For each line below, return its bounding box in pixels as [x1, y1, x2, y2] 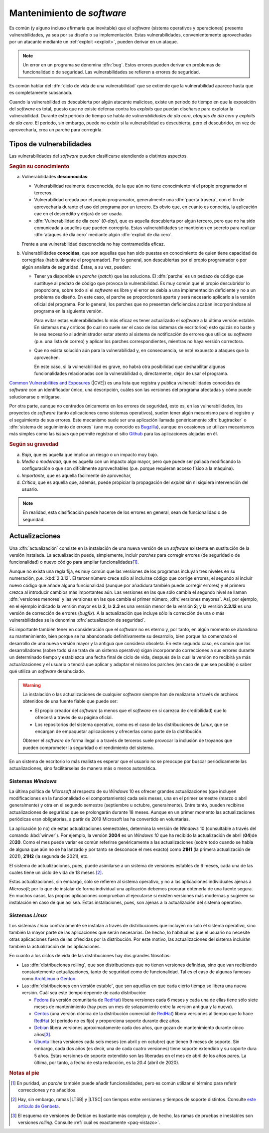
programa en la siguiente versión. [34, 308, 103, 314]
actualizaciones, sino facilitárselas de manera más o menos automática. [9, 765, 157, 771]
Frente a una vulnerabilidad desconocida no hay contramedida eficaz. [21, 241, 165, 247]
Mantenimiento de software [9, 7, 127, 18]
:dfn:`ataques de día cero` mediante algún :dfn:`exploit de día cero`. [34, 232, 173, 238]
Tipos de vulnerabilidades [9, 140, 92, 148]
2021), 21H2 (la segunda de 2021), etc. [9, 853, 89, 859]
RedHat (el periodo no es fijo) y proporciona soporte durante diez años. [34, 1018, 181, 1024]
